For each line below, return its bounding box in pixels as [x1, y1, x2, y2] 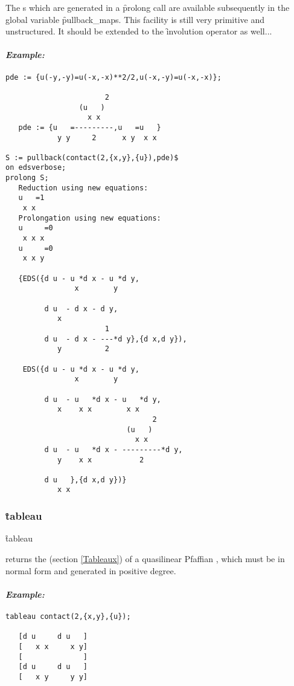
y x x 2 [57, 455, 144, 464]
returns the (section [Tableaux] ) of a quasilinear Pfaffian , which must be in [5, 552, 285, 565]
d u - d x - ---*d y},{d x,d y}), [44, 334, 187, 343]
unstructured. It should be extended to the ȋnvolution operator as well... [5, 25, 272, 37]
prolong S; [5, 173, 49, 183]
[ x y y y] [18, 672, 88, 681]
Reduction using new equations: [18, 183, 149, 192]
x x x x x [57, 405, 139, 414]
